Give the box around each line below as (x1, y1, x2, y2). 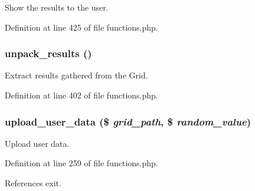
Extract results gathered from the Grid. (5, 69, 148, 81)
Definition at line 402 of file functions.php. (5, 89, 158, 101)
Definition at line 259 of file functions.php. (5, 157, 158, 169)
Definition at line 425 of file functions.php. (5, 21, 158, 33)
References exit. (5, 177, 61, 189)
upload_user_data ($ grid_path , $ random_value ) (5, 114, 251, 129)
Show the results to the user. (5, 1, 109, 13)
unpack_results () (5, 46, 92, 61)
